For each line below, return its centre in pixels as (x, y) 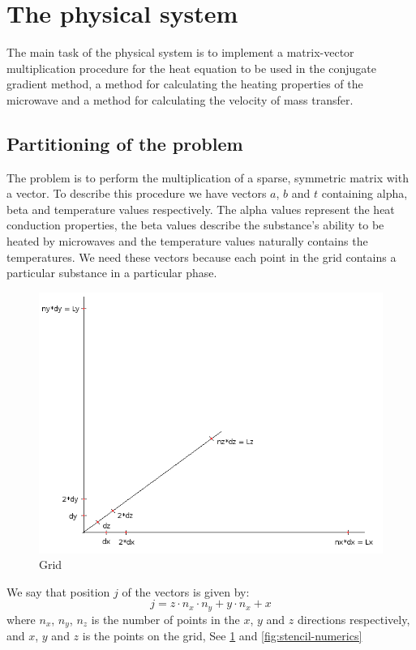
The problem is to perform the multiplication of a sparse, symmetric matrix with (208, 177)
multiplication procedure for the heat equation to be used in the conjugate (192, 68)
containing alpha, (365, 193)
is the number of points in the (165, 619)
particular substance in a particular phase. (112, 273)
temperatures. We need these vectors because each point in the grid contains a (202, 257)
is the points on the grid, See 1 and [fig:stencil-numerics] (222, 636)
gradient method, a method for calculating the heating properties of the (185, 84)
